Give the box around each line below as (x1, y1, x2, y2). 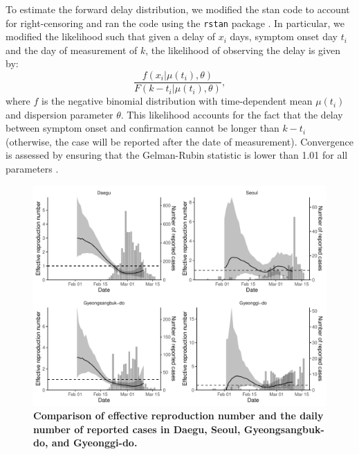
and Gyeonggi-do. (51, 435, 138, 450)
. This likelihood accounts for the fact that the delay (120, 107, 343, 121)
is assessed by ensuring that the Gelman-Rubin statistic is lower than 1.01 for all (6, 148, 348, 162)
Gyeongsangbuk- (243, 421, 324, 436)
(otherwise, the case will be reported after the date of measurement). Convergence (6, 134, 353, 148)
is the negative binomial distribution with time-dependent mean (42, 94, 313, 108)
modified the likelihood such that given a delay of (6, 29, 216, 44)
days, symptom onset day (230, 29, 338, 44)
